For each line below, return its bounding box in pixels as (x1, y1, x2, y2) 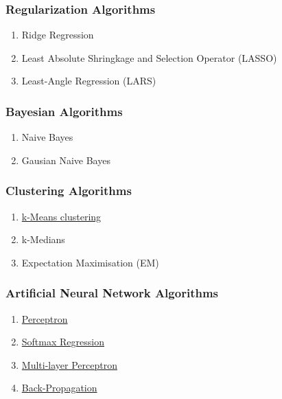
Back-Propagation (21, 380, 97, 395)
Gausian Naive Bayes (21, 152, 110, 167)
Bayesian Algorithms (5, 102, 123, 119)
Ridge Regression (21, 27, 94, 42)
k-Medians (21, 232, 65, 247)
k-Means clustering (21, 209, 102, 223)
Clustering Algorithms (5, 182, 132, 199)
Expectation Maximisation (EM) (21, 255, 159, 269)
